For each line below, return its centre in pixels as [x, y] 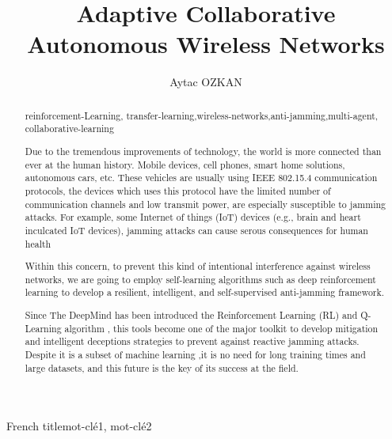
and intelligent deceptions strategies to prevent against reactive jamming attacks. [192, 341]
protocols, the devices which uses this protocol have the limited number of [178, 190]
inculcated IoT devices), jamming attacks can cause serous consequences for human [196, 230]
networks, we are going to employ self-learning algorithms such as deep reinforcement [200, 279]
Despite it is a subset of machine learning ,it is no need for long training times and [195, 354]
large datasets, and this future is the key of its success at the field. [162, 367]
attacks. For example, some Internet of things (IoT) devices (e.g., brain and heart [193, 217]
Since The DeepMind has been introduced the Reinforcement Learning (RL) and [191, 314]
